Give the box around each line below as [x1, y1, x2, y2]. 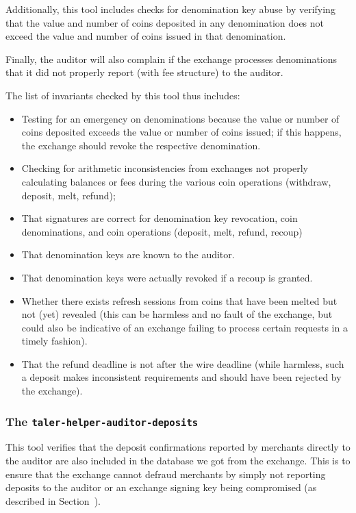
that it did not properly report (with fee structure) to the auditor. [5, 65, 283, 79]
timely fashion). [21, 334, 88, 348]
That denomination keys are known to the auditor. [21, 247, 235, 262]
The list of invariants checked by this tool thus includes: [5, 88, 240, 102]
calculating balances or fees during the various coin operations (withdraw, [21, 174, 331, 188]
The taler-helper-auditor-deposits [5, 412, 199, 429]
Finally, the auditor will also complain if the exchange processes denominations [5, 51, 338, 66]
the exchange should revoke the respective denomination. [21, 138, 261, 152]
